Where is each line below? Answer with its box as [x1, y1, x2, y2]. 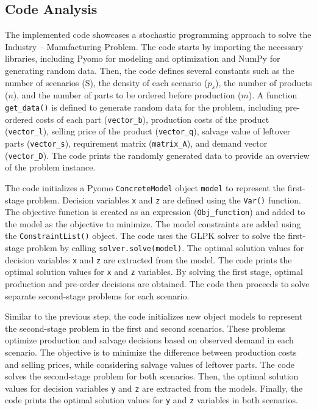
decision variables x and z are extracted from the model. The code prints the [5, 253, 292, 266]
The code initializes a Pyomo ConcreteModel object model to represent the [5, 181, 285, 194]
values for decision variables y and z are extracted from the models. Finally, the [5, 381, 303, 394]
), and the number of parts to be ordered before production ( [13, 89, 241, 101]
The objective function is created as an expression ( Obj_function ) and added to [5, 205, 305, 218]
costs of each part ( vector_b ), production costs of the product [35, 112, 269, 125]
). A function [248, 89, 297, 101]
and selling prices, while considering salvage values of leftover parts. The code [5, 357, 295, 370]
